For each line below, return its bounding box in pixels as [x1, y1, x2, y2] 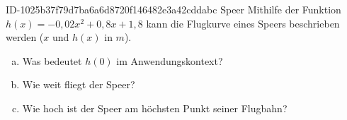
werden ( [6, 30, 44, 44]
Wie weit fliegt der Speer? [22, 77, 135, 92]
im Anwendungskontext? [116, 53, 223, 68]
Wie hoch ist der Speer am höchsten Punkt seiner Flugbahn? [22, 100, 288, 115]
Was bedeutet [22, 53, 82, 68]
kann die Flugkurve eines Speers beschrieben [146, 16, 340, 30]
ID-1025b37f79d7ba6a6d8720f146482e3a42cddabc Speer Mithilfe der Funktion [6, 2, 341, 16]
